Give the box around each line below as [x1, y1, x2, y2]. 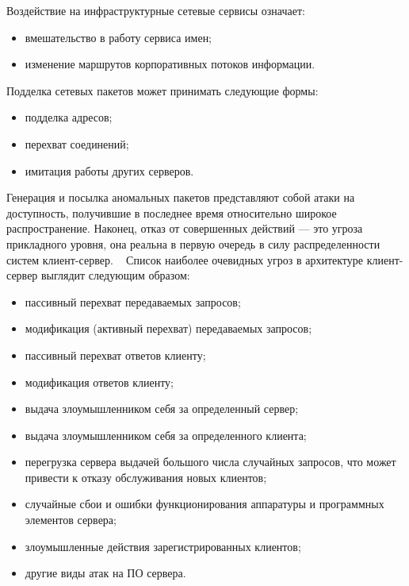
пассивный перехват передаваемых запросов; [25, 293, 241, 310]
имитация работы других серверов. [25, 162, 194, 179]
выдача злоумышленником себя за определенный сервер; [25, 400, 299, 417]
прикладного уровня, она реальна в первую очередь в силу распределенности [6, 235, 380, 252]
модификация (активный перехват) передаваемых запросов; [25, 320, 312, 337]
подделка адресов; [25, 109, 113, 125]
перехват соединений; [25, 135, 129, 152]
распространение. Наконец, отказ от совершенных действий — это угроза [6, 220, 363, 237]
